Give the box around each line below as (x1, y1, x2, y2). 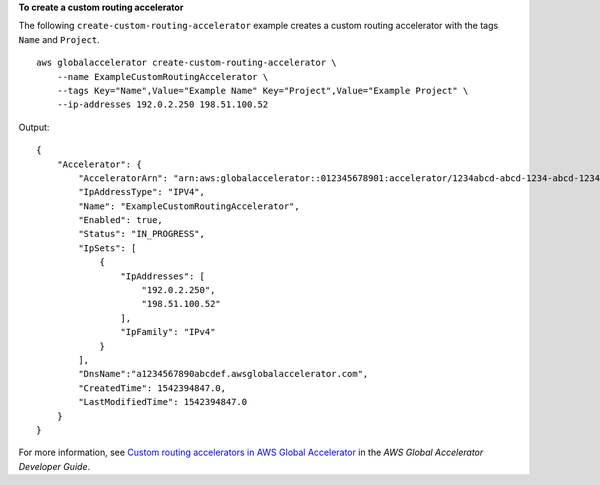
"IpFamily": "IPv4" (120, 326, 216, 338)
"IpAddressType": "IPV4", (78, 186, 205, 198)
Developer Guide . (18, 460, 90, 472)
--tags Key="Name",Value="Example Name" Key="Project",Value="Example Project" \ (56, 85, 469, 96)
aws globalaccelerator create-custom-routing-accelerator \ (36, 57, 337, 69)
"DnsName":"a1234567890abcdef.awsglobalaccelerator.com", (78, 368, 369, 380)
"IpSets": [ (78, 242, 137, 254)
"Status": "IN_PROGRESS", (78, 228, 205, 240)
